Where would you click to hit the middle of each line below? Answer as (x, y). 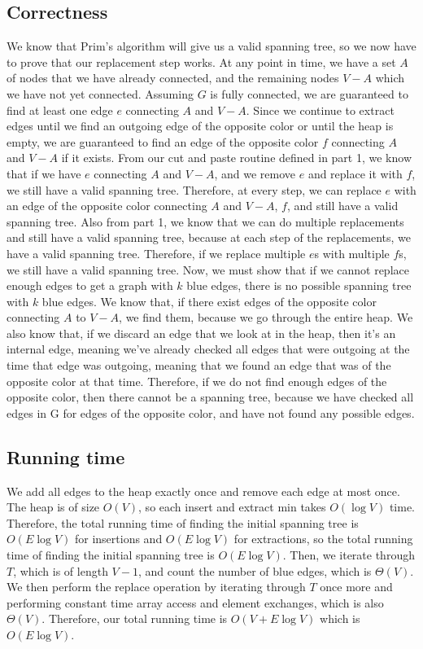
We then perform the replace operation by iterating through (156, 587)
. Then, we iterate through (349, 555)
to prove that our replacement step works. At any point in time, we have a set (201, 61)
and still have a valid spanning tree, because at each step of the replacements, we (209, 237)
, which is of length (61, 570)
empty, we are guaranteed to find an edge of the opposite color (163, 141)
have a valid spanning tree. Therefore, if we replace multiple (156, 253)
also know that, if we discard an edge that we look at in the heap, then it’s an (201, 333)
